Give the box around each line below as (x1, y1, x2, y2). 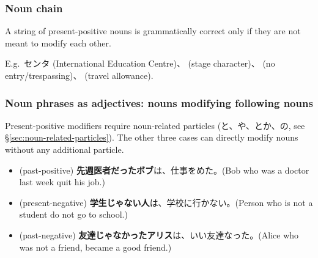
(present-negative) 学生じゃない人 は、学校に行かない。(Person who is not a (19, 196, 313, 208)
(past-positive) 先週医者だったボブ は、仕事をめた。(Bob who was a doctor (19, 163, 309, 176)
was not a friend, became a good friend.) (19, 240, 172, 253)
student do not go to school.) (19, 208, 128, 221)
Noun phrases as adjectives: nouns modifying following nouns (5, 95, 313, 110)
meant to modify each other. (5, 36, 111, 49)
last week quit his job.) (19, 175, 105, 188)
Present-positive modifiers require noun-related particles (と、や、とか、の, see (5, 119, 305, 131)
